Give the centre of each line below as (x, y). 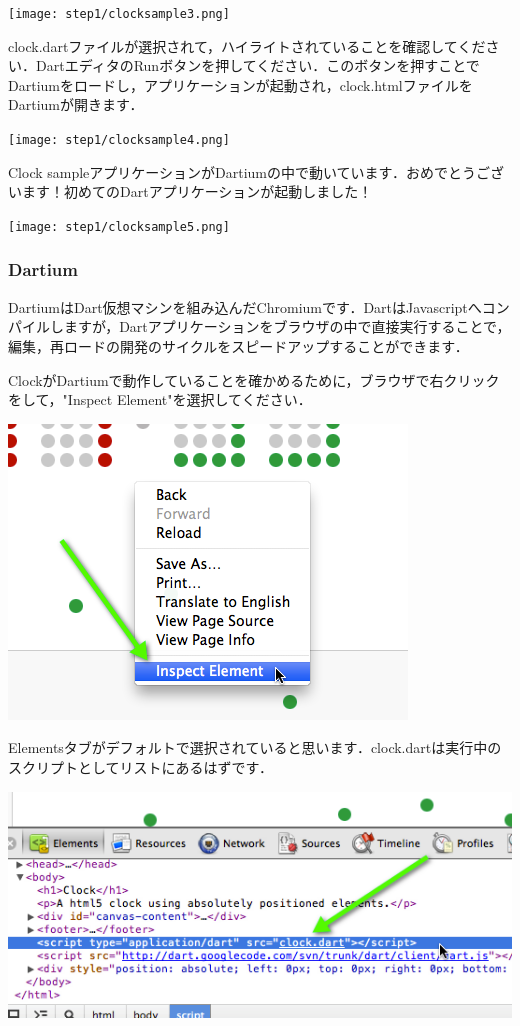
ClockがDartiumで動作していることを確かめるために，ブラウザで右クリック (254, 379)
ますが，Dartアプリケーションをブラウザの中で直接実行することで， (287, 326)
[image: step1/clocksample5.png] (119, 226)
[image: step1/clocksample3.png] (119, 14)
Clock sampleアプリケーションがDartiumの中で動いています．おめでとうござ (256, 171)
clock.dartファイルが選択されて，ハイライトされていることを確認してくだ (247, 45)
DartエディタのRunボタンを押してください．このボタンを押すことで (257, 65)
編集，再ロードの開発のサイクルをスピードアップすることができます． (238, 345)
